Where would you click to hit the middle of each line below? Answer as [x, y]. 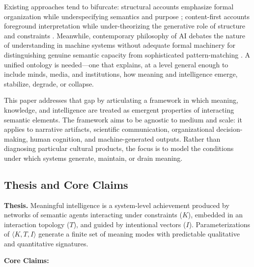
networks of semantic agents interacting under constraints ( [93, 215]
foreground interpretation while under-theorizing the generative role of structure [125, 26]
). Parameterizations [220, 224]
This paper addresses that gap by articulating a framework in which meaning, [121, 100]
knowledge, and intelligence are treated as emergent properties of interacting [119, 109]
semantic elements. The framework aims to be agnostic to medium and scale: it [123, 119]
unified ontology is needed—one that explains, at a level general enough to [116, 64]
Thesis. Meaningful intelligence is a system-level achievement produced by [117, 205]
